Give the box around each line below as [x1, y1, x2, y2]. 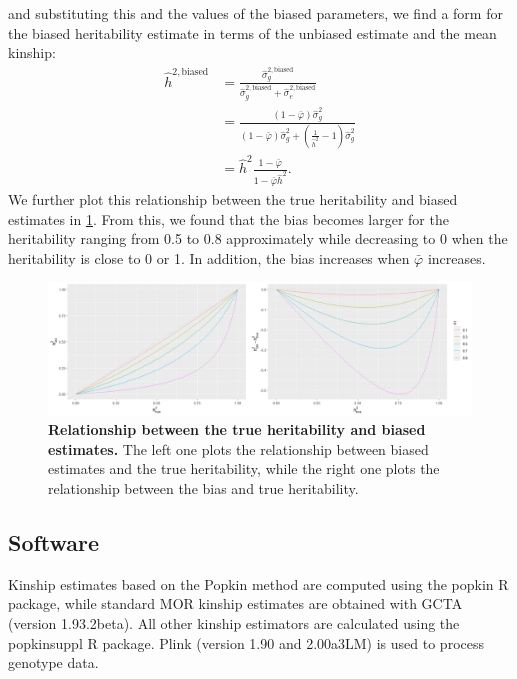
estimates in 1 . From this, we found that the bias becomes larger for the [8, 208, 449, 229]
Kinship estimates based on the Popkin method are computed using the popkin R [8, 573, 509, 594]
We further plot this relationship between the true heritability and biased [8, 188, 458, 209]
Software [8, 527, 100, 557]
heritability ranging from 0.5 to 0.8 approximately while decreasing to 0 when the [8, 228, 508, 249]
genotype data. [8, 652, 99, 673]
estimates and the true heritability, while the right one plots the [48, 458, 440, 479]
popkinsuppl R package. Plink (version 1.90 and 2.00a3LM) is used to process [8, 632, 484, 653]
